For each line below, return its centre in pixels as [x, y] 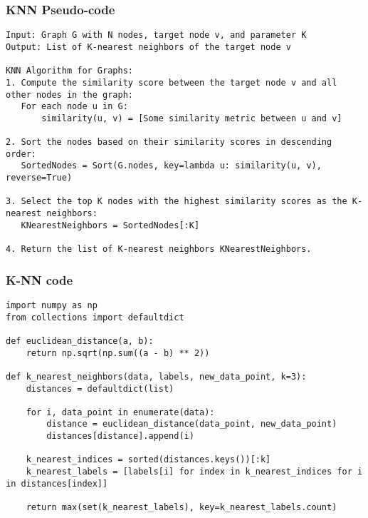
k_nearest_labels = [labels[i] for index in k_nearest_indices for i [194, 472]
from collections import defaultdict [95, 317]
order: [21, 154]
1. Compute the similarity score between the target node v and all [172, 82]
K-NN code [40, 279]
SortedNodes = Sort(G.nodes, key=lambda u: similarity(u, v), [171, 166]
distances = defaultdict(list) [100, 388]
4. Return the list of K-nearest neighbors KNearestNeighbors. [159, 249]
